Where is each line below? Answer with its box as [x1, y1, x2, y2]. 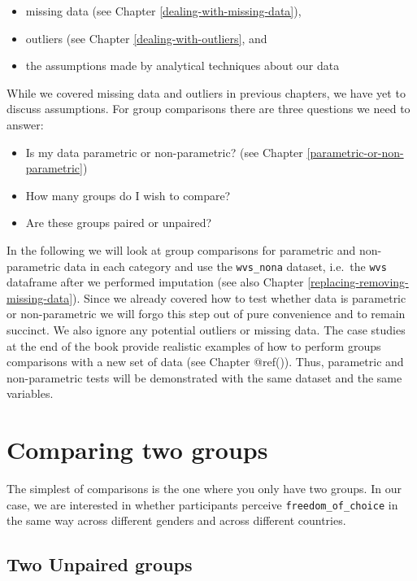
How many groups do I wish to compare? [25, 186, 231, 203]
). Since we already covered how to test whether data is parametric [72, 289, 406, 306]
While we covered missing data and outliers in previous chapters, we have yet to [7, 84, 406, 101]
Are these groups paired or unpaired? [25, 214, 212, 231]
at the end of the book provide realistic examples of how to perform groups [7, 337, 381, 354]
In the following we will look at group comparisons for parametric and [7, 241, 356, 258]
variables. [7, 385, 54, 402]
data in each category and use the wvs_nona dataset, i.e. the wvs [63, 257, 387, 274]
